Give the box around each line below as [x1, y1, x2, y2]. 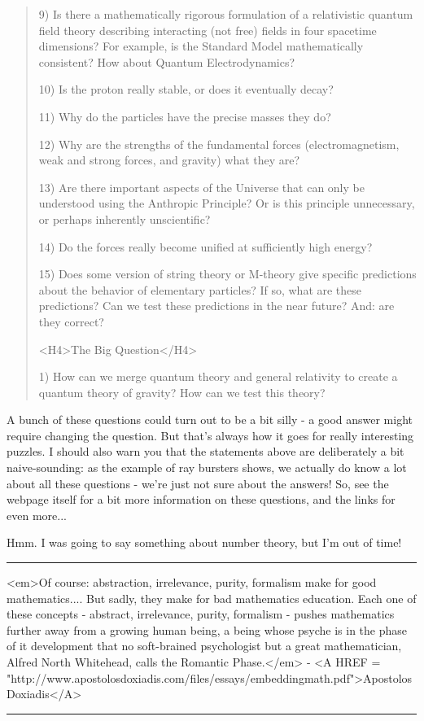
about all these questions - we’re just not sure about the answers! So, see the [7, 474, 389, 492]
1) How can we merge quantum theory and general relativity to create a [38, 368, 398, 385]
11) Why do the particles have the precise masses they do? [38, 107, 331, 125]
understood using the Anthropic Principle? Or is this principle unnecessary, [38, 194, 415, 212]
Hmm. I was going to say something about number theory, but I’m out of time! [7, 534, 402, 551]
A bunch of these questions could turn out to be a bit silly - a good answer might [7, 411, 413, 428]
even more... [7, 506, 67, 523]
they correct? [38, 312, 104, 330]
